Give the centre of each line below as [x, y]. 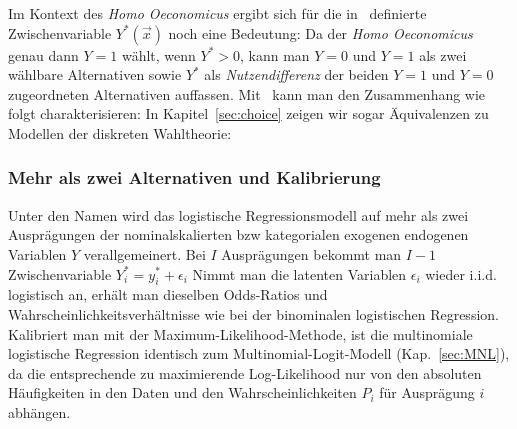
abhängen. [39, 411]
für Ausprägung [427, 392]
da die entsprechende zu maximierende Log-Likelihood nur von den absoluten [245, 372]
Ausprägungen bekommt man [311, 253]
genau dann [43, 54]
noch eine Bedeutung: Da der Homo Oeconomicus [320, 32]
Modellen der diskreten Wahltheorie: [120, 132]
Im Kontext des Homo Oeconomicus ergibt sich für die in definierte [217, 13]
